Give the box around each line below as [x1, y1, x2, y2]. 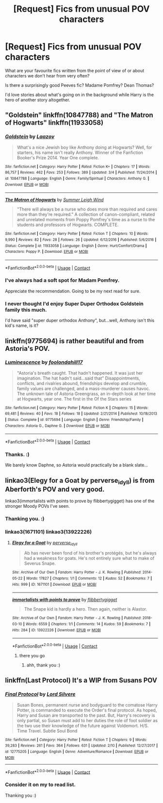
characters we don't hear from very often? [5, 73, 90, 78]
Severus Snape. [24, 560, 56, 566]
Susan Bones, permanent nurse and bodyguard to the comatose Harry [16, 702, 158, 707]
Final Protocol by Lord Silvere [5, 691, 76, 698]
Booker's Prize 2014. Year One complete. [16, 154, 99, 160]
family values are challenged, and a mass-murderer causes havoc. [16, 385, 150, 391]
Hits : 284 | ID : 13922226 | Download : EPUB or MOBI [12, 628, 101, 632]
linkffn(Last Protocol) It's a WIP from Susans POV [5, 676, 158, 685]
